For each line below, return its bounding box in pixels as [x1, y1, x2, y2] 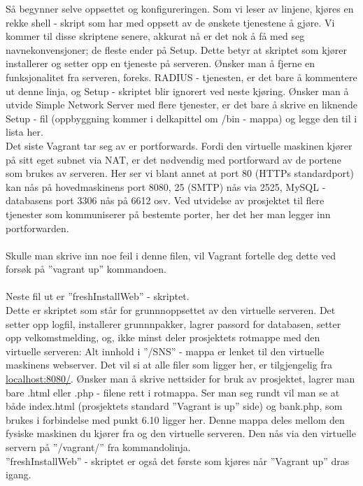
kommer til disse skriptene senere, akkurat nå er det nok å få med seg [6, 29, 305, 43]
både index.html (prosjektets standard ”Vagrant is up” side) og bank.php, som [6, 399, 343, 413]
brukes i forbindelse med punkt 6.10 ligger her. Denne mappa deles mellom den [6, 412, 345, 427]
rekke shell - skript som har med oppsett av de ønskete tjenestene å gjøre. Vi [6, 15, 335, 29]
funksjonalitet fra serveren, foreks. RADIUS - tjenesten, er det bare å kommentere [6, 69, 357, 84]
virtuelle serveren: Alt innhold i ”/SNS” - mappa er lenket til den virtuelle [6, 343, 325, 358]
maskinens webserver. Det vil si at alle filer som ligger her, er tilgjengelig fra [6, 357, 333, 372]
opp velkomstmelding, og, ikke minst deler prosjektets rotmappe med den [6, 330, 320, 345]
